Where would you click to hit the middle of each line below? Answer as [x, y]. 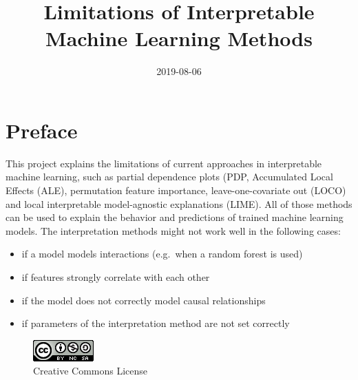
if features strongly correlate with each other [116, 277]
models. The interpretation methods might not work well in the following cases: [173, 230]
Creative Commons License [91, 371]
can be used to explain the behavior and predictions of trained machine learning [175, 217]
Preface [42, 130]
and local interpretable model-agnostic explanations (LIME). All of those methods [179, 203]
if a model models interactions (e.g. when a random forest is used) [162, 254]
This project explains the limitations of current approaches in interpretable [164, 163]
